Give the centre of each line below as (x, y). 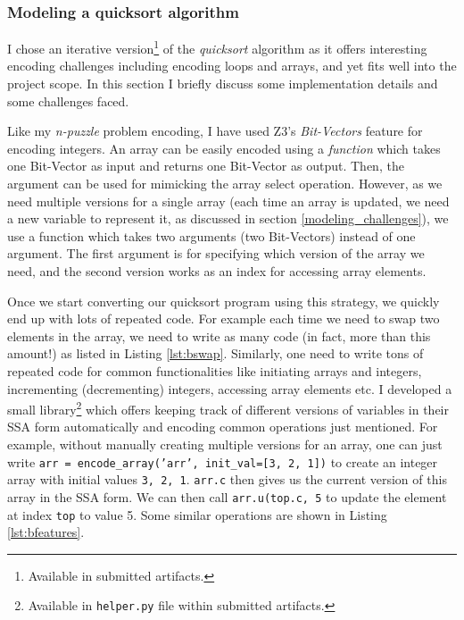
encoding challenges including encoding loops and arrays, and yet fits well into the (232, 66)
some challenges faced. (68, 101)
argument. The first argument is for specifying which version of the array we (216, 253)
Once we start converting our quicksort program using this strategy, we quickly (224, 301)
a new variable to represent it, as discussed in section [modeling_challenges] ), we (228, 218)
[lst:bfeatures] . (46, 532)
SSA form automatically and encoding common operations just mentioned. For (223, 427)
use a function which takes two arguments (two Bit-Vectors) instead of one (211, 235)
